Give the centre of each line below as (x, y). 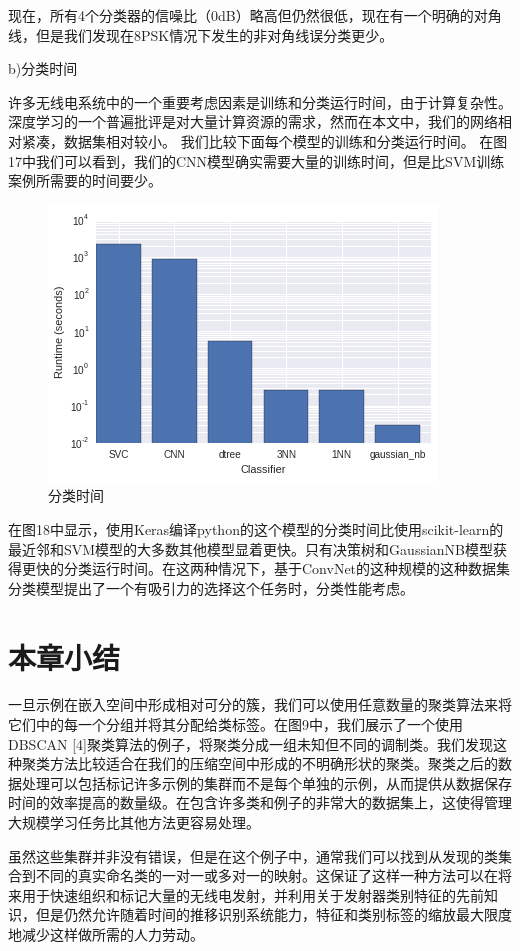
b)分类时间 (43, 68)
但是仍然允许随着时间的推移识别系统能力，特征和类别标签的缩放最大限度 (273, 914)
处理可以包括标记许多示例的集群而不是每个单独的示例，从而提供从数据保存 (266, 782)
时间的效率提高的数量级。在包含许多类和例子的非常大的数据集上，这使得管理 (260, 802)
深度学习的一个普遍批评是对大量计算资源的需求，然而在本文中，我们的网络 (253, 121)
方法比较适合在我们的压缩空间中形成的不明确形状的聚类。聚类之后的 (273, 763)
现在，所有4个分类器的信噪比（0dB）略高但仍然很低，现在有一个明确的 (241, 15)
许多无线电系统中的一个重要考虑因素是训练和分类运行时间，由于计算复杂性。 (260, 101)
